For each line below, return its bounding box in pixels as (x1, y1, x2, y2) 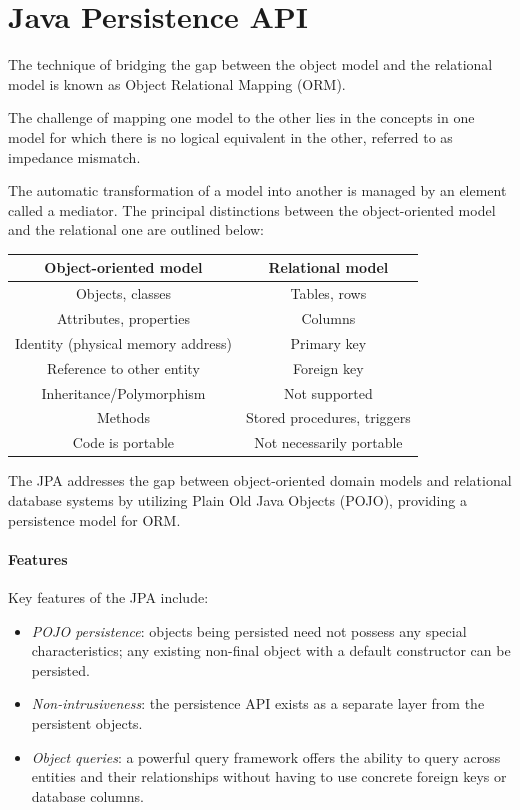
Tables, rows (290, 283, 367, 304)
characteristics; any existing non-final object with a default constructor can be (31, 640, 511, 661)
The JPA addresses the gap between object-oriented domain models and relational (8, 470, 512, 491)
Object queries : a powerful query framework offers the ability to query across (31, 746, 501, 767)
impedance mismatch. (8, 146, 141, 167)
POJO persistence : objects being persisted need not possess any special (31, 620, 467, 641)
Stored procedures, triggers (245, 407, 411, 428)
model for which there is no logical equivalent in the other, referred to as (8, 126, 453, 147)
